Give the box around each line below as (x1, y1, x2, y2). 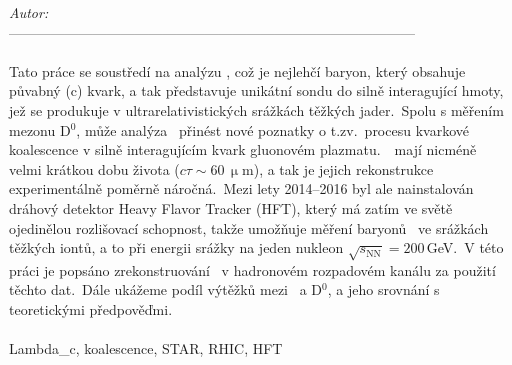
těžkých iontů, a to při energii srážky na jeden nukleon (9, 237, 344, 258)
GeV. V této (426, 237, 504, 258)
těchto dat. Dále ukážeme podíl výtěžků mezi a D (9, 279, 323, 300)
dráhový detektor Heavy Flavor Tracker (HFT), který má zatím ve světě (9, 197, 453, 218)
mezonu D (9, 119, 71, 140)
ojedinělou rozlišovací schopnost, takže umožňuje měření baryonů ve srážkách (9, 217, 489, 238)
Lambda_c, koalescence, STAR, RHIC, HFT (9, 338, 283, 359)
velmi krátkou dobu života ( (9, 158, 180, 179)
